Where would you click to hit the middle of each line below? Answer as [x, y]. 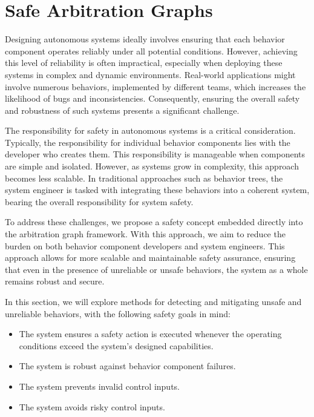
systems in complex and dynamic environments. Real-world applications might [150, 74]
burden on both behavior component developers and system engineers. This [145, 245]
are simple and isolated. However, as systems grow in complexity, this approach [152, 166]
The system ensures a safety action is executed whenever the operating [150, 334]
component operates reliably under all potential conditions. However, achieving [151, 51]
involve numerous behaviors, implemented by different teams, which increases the [155, 86]
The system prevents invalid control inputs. [100, 386]
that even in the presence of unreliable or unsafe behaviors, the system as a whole [156, 269]
